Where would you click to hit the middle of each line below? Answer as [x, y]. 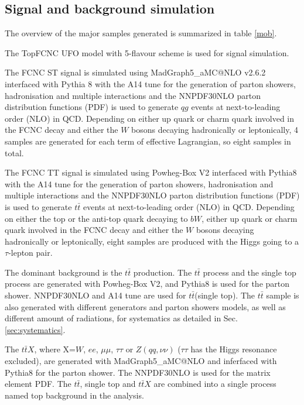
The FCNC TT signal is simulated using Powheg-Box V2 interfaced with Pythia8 [151, 172]
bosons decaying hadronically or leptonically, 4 [215, 130]
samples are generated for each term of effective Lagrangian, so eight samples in [148, 141]
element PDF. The [38, 384]
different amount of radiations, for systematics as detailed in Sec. [121, 318]
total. [14, 152]
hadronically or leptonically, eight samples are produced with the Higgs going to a [152, 241]
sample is [283, 295]
